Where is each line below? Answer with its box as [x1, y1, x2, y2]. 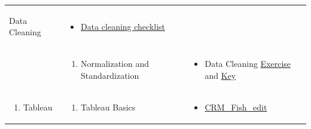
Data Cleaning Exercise [205, 57, 291, 70]
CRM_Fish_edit [205, 100, 267, 113]
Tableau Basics [81, 100, 136, 113]
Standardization [81, 69, 139, 81]
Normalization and [81, 57, 150, 70]
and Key [205, 69, 236, 81]
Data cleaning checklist [81, 20, 166, 32]
